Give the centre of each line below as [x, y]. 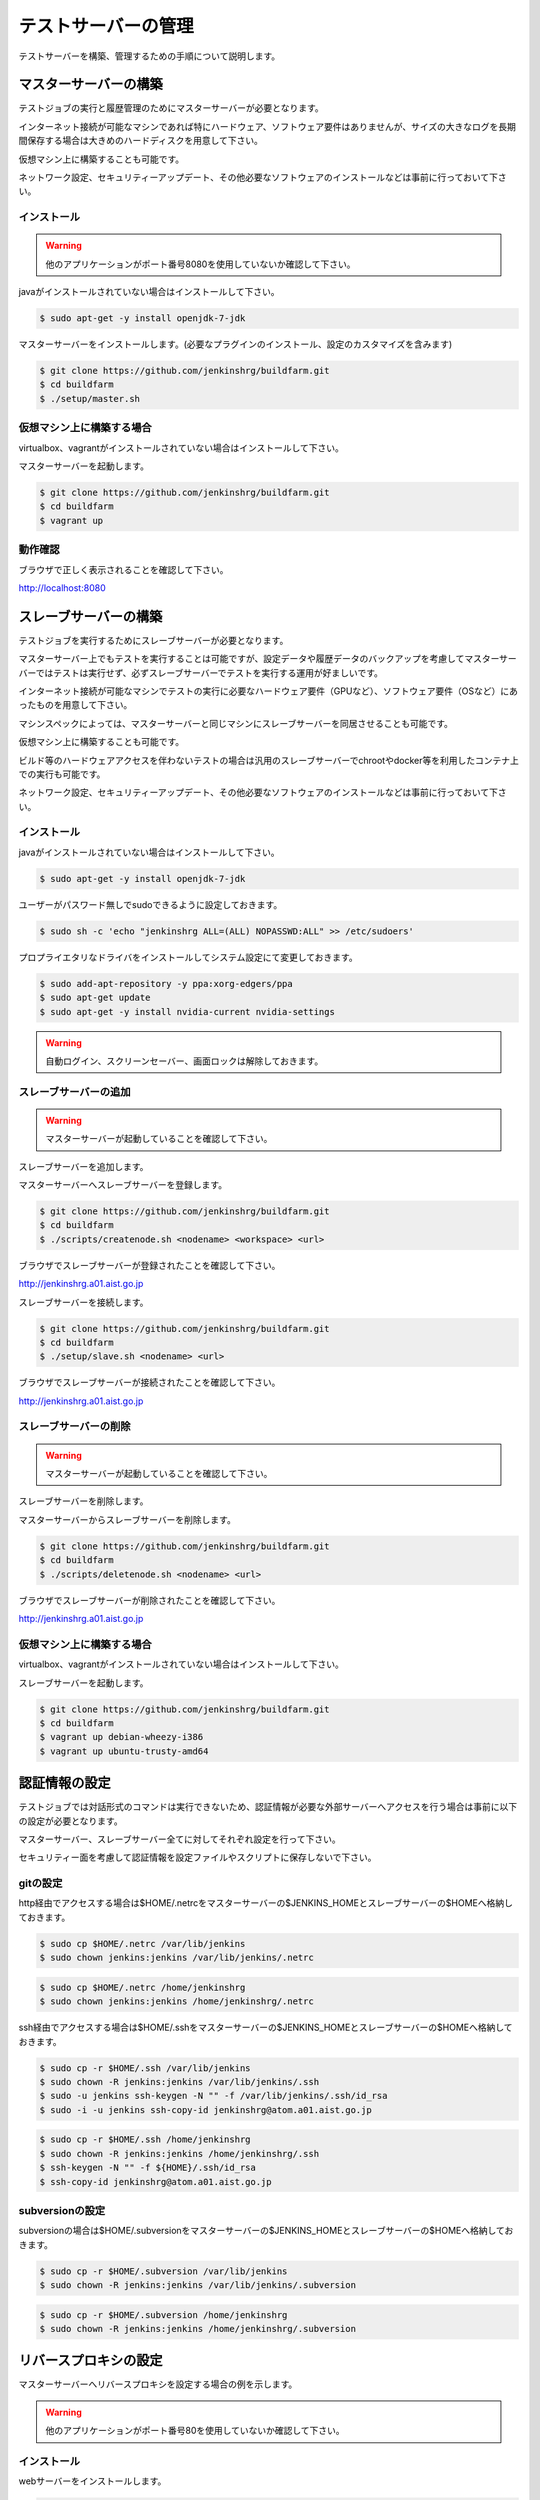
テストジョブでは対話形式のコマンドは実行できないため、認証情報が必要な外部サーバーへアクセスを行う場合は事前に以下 [268, 1807]
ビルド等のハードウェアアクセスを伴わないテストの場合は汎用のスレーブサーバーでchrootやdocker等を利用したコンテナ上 [268, 760]
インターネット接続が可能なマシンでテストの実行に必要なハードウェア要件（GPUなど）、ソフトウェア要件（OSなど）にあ [268, 691]
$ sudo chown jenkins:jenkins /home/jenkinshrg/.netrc [176, 2001]
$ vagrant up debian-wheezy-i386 [121, 1737]
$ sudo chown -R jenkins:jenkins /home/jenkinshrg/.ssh [179, 2153]
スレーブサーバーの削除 [74, 1427]
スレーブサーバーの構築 [90, 616]
